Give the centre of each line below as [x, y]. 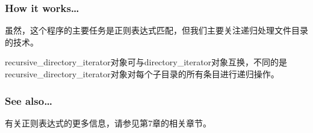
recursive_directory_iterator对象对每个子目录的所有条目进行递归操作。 [142, 74]
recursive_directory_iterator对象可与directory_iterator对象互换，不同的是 [146, 62]
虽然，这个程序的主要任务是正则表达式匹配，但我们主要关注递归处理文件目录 [156, 30]
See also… [29, 100]
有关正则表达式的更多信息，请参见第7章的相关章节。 [108, 123]
